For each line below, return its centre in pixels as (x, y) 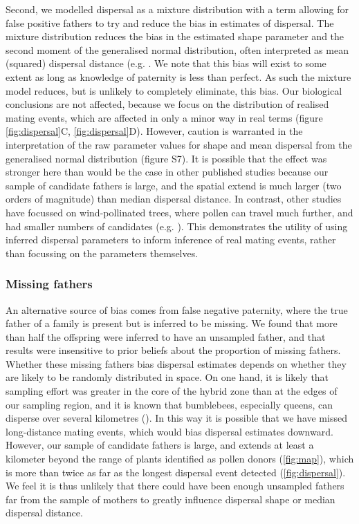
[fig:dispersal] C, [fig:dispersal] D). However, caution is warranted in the (154, 131)
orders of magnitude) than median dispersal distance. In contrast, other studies (174, 199)
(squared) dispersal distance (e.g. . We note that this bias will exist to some (166, 63)
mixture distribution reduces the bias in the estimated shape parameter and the (175, 36)
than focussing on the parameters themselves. (102, 253)
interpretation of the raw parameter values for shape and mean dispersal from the (179, 144)
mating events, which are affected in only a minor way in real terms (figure (164, 117)
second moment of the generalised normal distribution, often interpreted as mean (177, 49)
